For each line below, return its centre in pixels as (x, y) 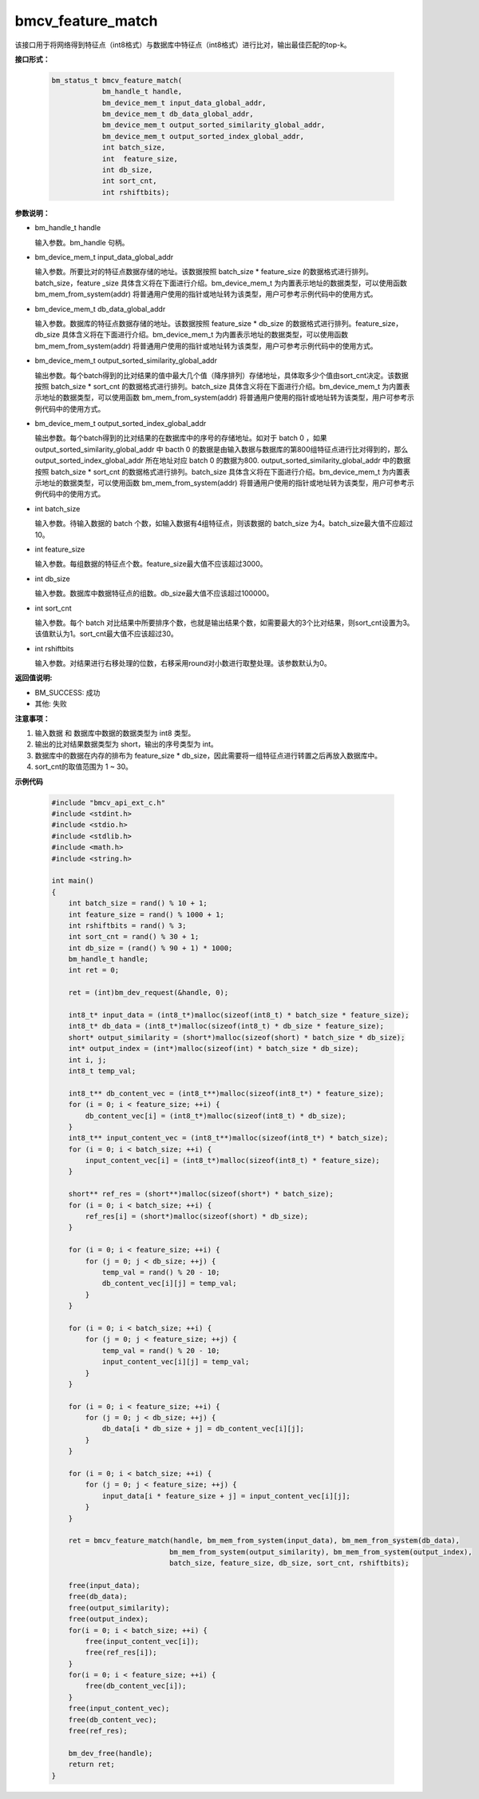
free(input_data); (104, 1585)
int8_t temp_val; (102, 1071)
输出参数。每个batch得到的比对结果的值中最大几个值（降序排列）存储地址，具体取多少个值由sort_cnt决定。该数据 (222, 375)
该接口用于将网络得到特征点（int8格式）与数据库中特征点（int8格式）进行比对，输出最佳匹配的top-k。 (183, 45)
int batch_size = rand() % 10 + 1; (138, 903)
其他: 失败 (51, 704)
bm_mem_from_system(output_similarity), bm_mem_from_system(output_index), (321, 1552)
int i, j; (87, 1060)
